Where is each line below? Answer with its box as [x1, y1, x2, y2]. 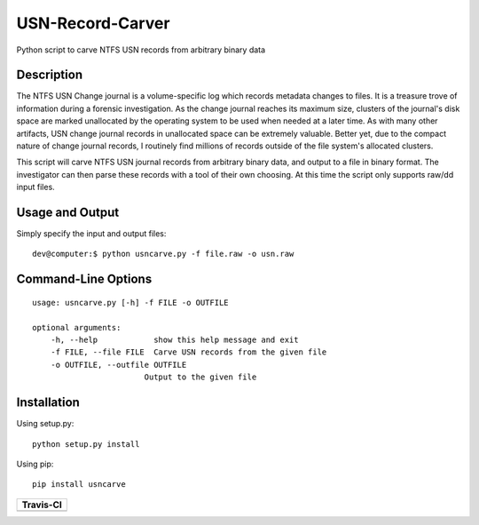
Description [16, 68, 83, 83]
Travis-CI [21, 498, 62, 511]
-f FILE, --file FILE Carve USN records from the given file [50, 347, 327, 357]
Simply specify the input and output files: [16, 228, 167, 239]
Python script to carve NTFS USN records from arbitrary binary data [16, 44, 266, 55]
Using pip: [16, 458, 54, 469]
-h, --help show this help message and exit [50, 335, 299, 346]
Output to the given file [144, 372, 257, 382]
